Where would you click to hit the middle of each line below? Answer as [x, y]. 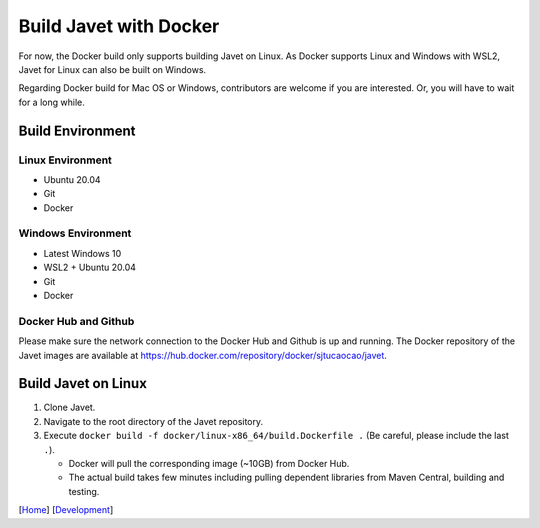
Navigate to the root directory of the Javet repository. [153, 421]
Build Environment [77, 130]
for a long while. [51, 102]
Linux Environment [65, 160]
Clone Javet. [69, 407]
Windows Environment [75, 233]
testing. [84, 491]
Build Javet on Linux [82, 383]
